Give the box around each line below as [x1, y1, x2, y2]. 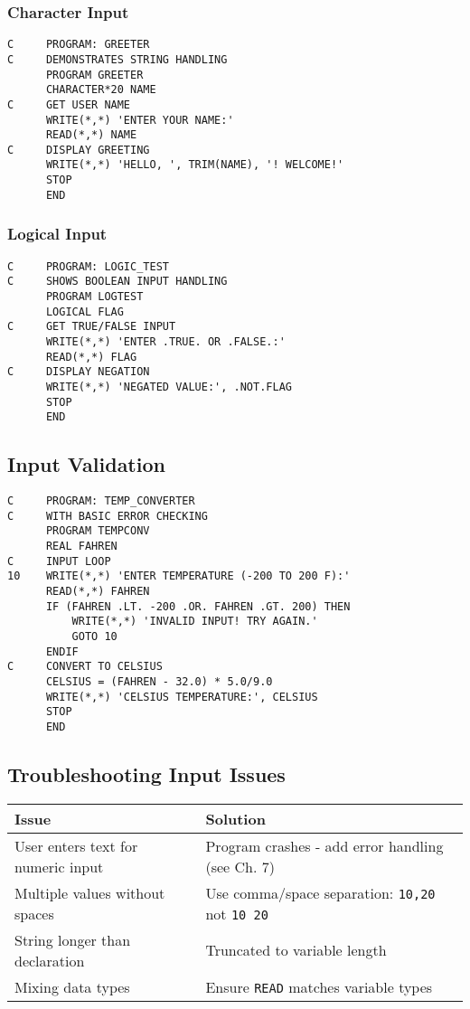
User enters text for [14, 835, 138, 856]
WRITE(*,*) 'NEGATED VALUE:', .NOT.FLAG [45, 380, 292, 393]
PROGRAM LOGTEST [45, 289, 144, 303]
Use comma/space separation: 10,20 [205, 882, 436, 903]
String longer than [14, 929, 131, 950]
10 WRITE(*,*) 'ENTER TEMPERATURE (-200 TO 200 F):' [7, 570, 351, 583]
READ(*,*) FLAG [45, 350, 137, 363]
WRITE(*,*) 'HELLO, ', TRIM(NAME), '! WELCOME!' [45, 158, 344, 172]
